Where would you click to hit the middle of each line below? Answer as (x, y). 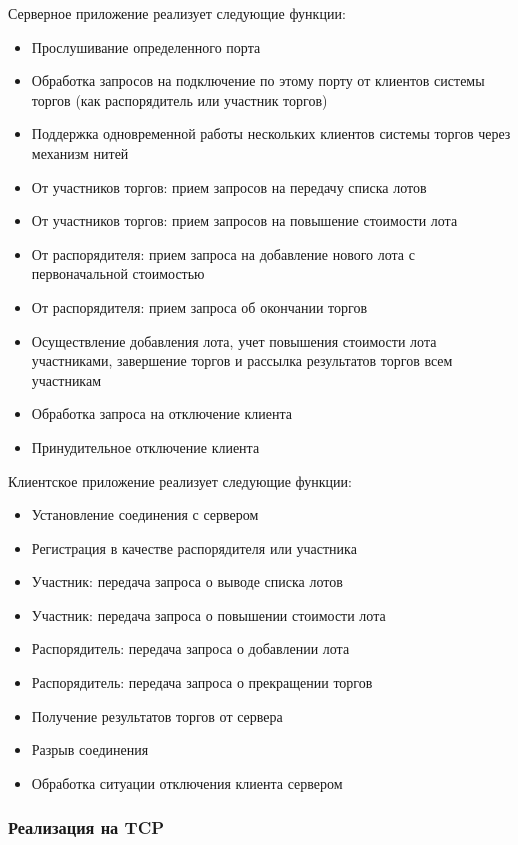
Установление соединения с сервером (145, 514)
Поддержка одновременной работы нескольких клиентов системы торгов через (271, 133)
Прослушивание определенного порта (146, 46)
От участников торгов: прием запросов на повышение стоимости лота (244, 220)
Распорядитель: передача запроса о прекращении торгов (202, 682)
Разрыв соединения (90, 749)
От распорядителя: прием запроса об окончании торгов (199, 306)
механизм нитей (80, 152)
